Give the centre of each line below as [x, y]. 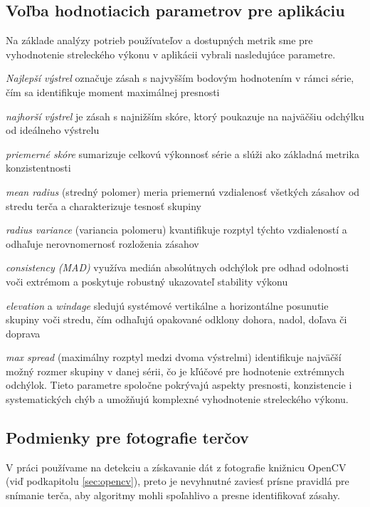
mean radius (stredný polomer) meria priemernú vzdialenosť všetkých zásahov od [183, 191]
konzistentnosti [38, 168]
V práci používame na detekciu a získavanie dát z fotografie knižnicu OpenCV [176, 467]
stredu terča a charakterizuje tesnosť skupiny [104, 205]
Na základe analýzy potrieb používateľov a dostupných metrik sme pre [159, 40]
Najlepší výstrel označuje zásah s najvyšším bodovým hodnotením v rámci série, [180, 78]
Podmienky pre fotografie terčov [127, 438]
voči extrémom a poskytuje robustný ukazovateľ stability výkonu [147, 281]
